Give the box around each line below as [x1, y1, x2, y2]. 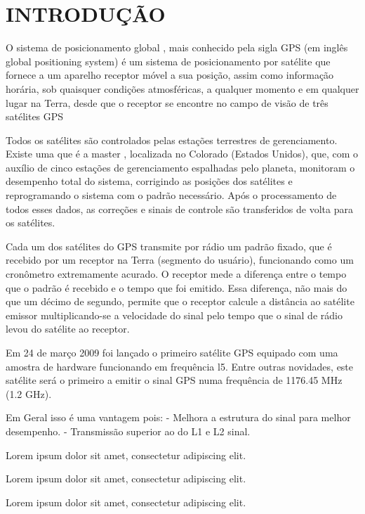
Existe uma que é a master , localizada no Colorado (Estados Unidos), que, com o [6, 146, 359, 161]
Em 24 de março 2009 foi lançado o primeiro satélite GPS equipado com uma [6, 345, 338, 359]
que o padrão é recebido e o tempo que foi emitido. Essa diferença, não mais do [6, 280, 347, 295]
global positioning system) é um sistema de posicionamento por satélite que [6, 53, 331, 68]
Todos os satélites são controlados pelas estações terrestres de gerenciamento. [6, 132, 338, 147]
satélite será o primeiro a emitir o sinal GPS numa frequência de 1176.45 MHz [6, 373, 343, 387]
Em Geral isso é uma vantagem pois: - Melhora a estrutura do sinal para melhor [6, 410, 351, 425]
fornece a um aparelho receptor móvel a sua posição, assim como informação [6, 68, 334, 82]
